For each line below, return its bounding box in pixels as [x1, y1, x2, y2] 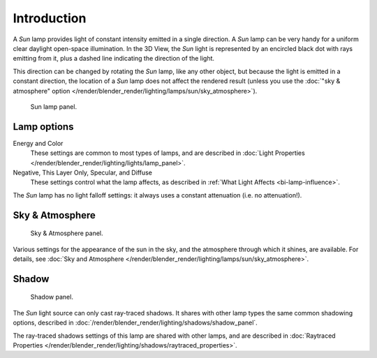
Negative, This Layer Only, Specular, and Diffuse [13, 168, 153, 177]
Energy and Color [13, 139, 64, 147]
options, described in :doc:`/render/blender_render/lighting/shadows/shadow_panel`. [13, 318, 258, 327]
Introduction [13, 10, 87, 26]
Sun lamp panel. [30, 102, 77, 111]
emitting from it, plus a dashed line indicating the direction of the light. [13, 54, 215, 63]
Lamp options [13, 121, 74, 133]
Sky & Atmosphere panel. [30, 229, 104, 237]
